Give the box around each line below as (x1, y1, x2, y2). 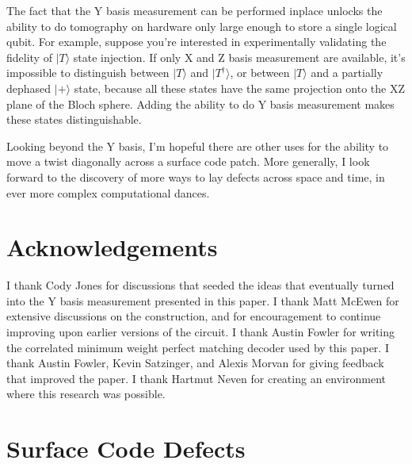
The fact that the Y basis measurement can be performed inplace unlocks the (6, 2, 383, 18)
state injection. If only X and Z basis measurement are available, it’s (73, 48, 406, 65)
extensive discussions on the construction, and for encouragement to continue (6, 308, 381, 324)
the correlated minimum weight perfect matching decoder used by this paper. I (6, 339, 389, 355)
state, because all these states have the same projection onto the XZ (74, 79, 405, 96)
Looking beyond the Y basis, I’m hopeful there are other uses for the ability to (6, 137, 389, 154)
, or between (230, 64, 290, 81)
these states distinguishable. (6, 111, 142, 128)
